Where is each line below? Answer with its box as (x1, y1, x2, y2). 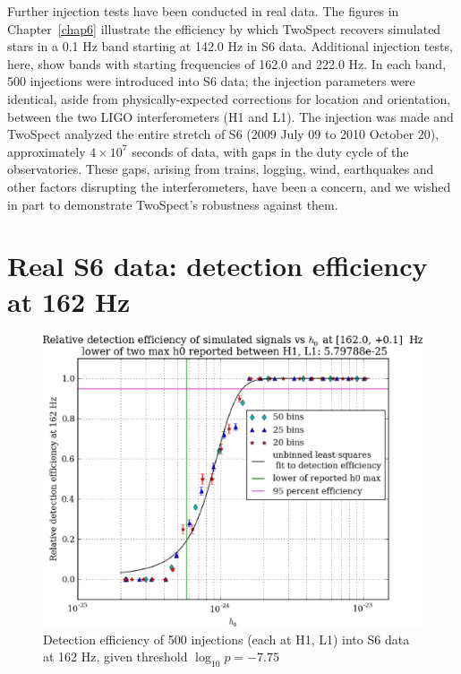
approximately (7, 142, 86, 160)
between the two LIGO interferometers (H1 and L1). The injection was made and (7, 107, 454, 125)
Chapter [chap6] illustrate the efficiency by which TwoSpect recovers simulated (7, 19, 441, 38)
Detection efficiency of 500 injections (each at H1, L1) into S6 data (43, 629, 410, 648)
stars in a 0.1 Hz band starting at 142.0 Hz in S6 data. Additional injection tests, (7, 37, 453, 56)
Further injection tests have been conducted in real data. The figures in (7, 2, 399, 20)
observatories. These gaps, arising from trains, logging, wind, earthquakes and (7, 160, 434, 178)
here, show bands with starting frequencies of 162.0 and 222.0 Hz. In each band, (7, 54, 447, 73)
